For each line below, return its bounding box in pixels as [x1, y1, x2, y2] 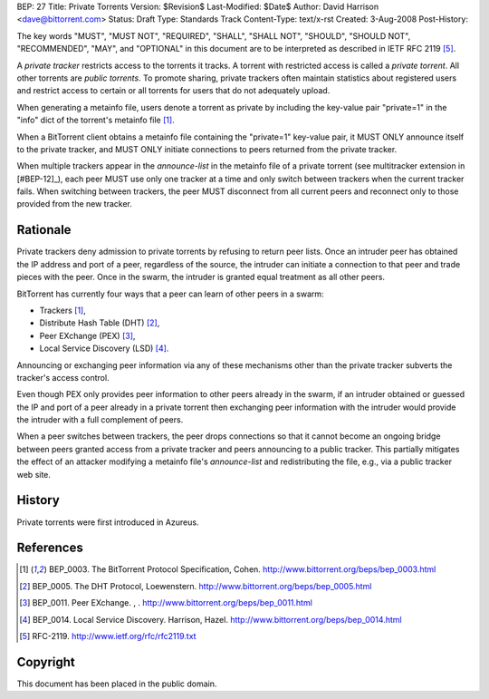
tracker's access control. [16, 372, 110, 383]
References [16, 540, 83, 556]
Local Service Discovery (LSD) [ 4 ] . [39, 343, 169, 354]
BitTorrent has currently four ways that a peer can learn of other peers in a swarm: [16, 288, 325, 299]
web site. [16, 469, 52, 480]
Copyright [16, 654, 76, 670]
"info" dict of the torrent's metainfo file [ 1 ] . [16, 114, 176, 126]
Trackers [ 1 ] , [39, 305, 86, 316]
